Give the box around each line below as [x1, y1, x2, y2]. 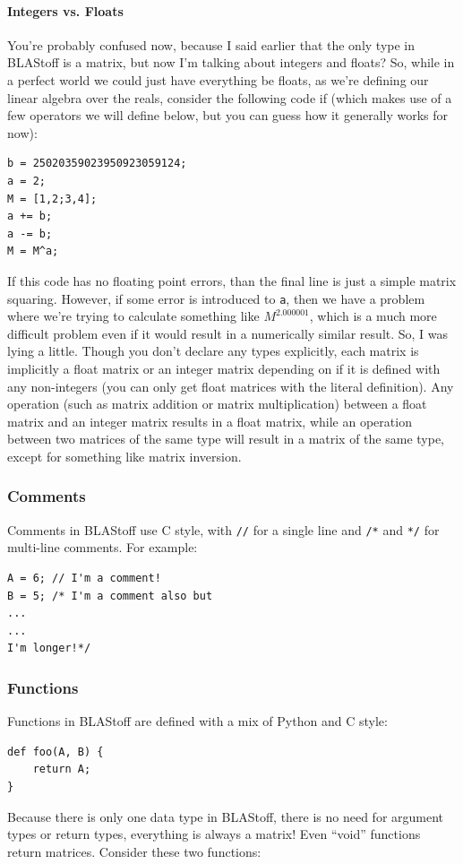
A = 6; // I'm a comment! [7, 571, 161, 584]
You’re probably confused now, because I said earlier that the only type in [7, 35, 416, 54]
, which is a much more [309, 307, 437, 325]
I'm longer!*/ [7, 642, 91, 655]
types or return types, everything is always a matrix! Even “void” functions [7, 825, 421, 843]
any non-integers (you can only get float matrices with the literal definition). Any [7, 376, 454, 395]
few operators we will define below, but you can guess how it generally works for [7, 106, 449, 125]
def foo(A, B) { [7, 745, 104, 758]
